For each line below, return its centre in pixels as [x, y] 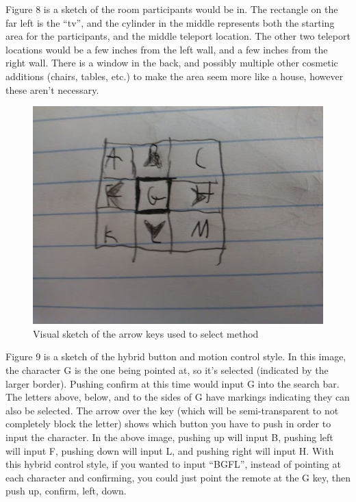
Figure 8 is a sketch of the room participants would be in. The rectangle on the [172, 9]
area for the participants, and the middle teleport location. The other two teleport [178, 36]
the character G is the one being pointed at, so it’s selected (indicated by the [167, 369]
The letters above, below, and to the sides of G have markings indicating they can [178, 397]
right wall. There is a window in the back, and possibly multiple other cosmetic [172, 63]
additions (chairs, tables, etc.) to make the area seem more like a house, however [175, 76]
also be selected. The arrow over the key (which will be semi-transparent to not [172, 410]
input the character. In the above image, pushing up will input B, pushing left [169, 437]
